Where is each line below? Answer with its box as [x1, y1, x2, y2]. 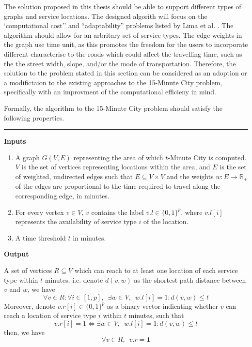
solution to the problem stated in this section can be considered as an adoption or [4, 68, 247, 78]
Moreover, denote [4, 301, 55, 311]
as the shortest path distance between [134, 274, 246, 285]
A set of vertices [4, 265, 52, 275]
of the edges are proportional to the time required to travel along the [15, 181, 220, 191]
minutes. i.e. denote [45, 274, 103, 285]
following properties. [4, 112, 64, 122]
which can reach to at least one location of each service [74, 265, 238, 275]
